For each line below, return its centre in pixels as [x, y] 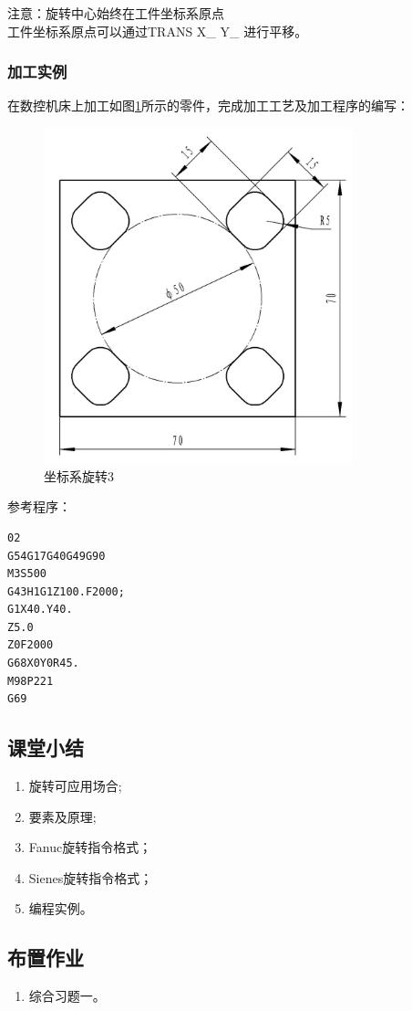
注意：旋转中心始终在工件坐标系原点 [116, 13]
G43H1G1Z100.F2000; [66, 591]
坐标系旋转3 [79, 475]
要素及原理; [62, 816]
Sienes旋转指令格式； [91, 877]
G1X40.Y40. [40, 610]
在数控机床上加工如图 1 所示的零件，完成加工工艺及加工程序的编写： [208, 105]
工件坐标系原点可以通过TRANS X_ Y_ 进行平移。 [158, 31]
